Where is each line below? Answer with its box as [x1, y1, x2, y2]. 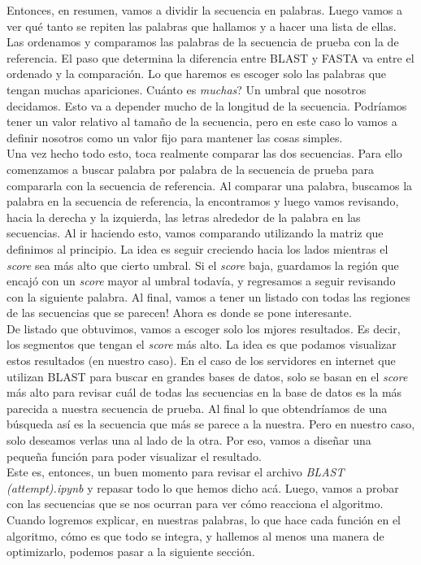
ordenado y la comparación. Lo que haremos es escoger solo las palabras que [7, 65, 387, 82]
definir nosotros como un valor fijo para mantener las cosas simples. [7, 128, 343, 146]
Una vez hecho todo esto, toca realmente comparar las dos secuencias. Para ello [7, 145, 402, 162]
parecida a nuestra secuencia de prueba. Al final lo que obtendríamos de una [7, 399, 388, 416]
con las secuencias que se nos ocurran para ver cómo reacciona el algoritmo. [7, 495, 384, 512]
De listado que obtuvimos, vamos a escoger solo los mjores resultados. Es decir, [7, 319, 401, 337]
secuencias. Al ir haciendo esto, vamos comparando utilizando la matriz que [7, 224, 384, 241]
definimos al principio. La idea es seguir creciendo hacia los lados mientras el [7, 240, 388, 257]
